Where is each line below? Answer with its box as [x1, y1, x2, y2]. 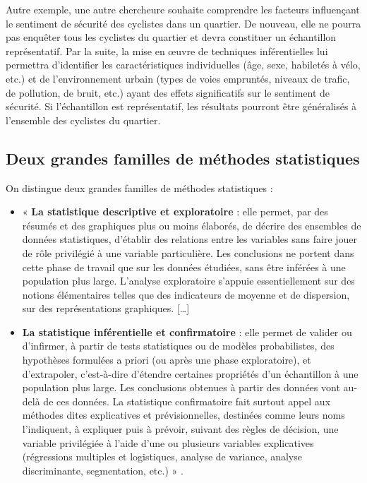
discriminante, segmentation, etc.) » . [22, 463, 183, 477]
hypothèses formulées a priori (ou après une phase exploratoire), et [22, 352, 311, 367]
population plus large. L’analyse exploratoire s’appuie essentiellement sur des [22, 273, 355, 288]
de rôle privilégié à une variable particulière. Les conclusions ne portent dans [22, 245, 354, 260]
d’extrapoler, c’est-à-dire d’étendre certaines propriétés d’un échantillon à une [22, 366, 359, 381]
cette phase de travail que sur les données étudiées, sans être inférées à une [22, 259, 346, 274]
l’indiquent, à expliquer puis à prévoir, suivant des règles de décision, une [22, 422, 339, 436]
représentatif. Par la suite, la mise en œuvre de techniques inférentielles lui [6, 43, 328, 58]
